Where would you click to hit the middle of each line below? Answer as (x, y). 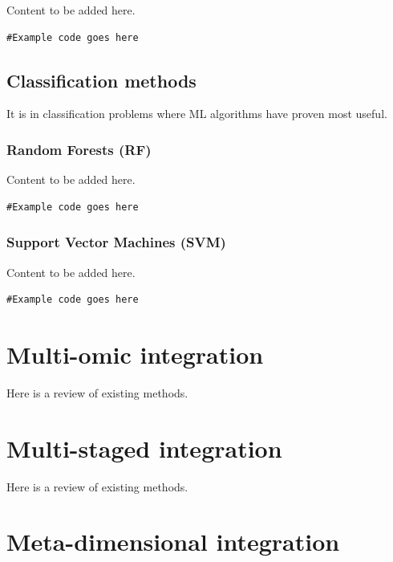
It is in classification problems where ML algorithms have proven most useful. (197, 114)
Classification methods (101, 80)
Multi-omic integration (135, 354)
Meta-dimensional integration (173, 542)
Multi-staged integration (144, 448)
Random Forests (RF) (79, 149)
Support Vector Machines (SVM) (116, 242)
